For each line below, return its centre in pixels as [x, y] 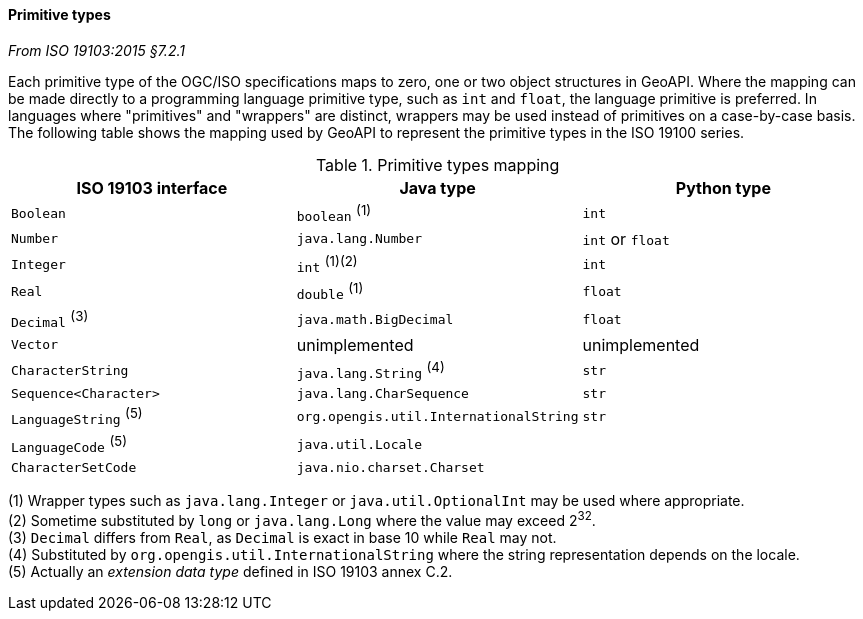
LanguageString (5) [77, 416]
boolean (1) [334, 212]
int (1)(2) [327, 264]
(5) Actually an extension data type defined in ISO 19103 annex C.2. [230, 571]
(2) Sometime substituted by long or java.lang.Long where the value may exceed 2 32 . [302, 518]
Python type [723, 187]
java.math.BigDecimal [375, 319]
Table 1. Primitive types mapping [437, 164]
